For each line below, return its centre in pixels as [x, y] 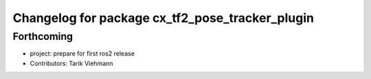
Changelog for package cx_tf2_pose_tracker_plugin [163, 18]
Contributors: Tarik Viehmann [71, 63]
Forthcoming [43, 36]
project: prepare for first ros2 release [82, 54]
